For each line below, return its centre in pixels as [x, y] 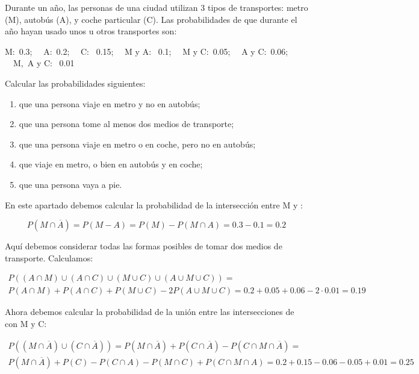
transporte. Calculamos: [49, 257]
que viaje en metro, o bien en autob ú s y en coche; [111, 164]
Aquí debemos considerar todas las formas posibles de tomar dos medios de [144, 246]
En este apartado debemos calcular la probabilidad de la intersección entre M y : [154, 204]
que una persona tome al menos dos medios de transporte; [126, 124]
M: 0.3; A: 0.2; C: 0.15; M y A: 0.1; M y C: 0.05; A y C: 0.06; [147, 51]
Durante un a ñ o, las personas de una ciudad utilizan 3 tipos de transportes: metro [157, 7]
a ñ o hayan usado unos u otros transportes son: [91, 31]
